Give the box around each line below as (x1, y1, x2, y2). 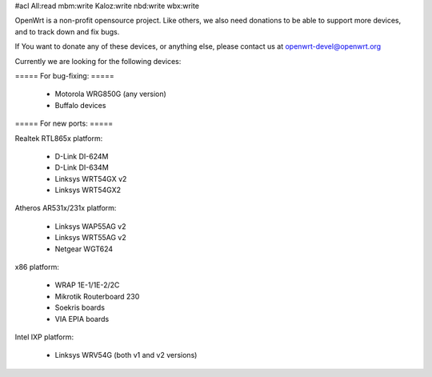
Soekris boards (54, 303, 106, 312)
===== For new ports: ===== (14, 118, 114, 128)
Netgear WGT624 (54, 244, 114, 254)
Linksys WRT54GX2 (54, 185, 122, 195)
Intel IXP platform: (14, 332, 74, 342)
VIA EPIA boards (54, 314, 110, 323)
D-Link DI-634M (54, 162, 110, 172)
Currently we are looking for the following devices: (14, 56, 182, 66)
